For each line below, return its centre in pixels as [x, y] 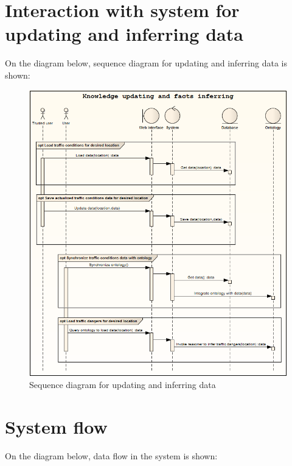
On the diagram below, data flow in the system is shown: [111, 456]
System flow [56, 427]
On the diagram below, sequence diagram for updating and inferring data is [146, 63]
